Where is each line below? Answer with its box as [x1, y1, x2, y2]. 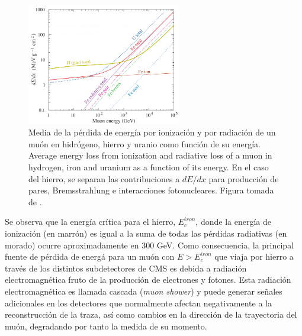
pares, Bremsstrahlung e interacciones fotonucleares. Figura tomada [28, 184, 274, 196]
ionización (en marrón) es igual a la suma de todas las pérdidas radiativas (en [5, 227, 287, 239]
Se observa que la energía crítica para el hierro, [5, 215, 176, 228]
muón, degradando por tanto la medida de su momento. [5, 319, 207, 332]
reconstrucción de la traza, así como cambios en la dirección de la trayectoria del [5, 308, 297, 321]
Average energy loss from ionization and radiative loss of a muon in [28, 149, 272, 161]
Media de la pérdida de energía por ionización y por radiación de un [28, 126, 276, 138]
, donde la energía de [195, 215, 271, 228]
